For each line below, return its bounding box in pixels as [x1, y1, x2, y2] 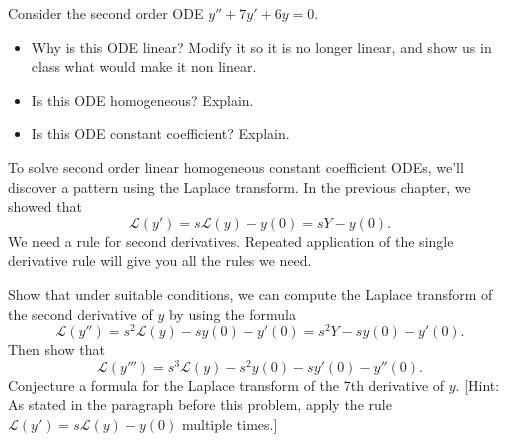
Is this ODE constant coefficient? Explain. [31, 123, 290, 144]
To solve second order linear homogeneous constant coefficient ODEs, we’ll [8, 156, 464, 177]
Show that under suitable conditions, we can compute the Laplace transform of [8, 283, 493, 304]
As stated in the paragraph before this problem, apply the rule [8, 394, 392, 415]
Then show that [8, 339, 105, 360]
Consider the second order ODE [8, 3, 204, 23]
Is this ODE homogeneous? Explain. [31, 89, 254, 110]
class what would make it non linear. [31, 56, 257, 77]
